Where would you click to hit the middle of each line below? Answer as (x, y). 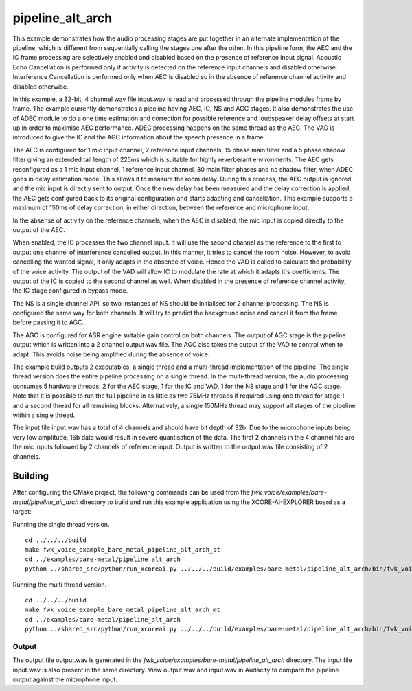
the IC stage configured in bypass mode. (70, 291)
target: (22, 512)
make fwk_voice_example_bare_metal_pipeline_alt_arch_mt (123, 610)
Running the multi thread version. (60, 585)
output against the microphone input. (65, 679)
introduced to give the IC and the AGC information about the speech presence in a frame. (139, 137)
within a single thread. (44, 415)
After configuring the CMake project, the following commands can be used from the (131, 492)
